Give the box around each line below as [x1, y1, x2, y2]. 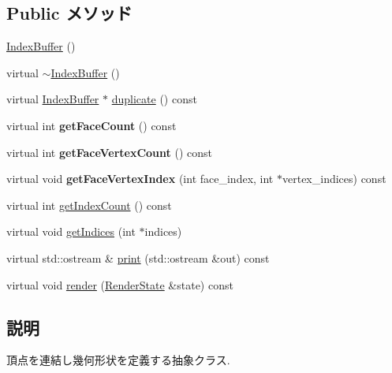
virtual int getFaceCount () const [6, 117, 177, 133]
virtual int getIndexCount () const [6, 196, 172, 213]
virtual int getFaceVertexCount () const [6, 144, 212, 160]
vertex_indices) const [282, 170, 386, 187]
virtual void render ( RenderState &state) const [6, 276, 233, 293]
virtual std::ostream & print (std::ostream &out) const [6, 249, 270, 266]
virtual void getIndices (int [6, 223, 136, 240]
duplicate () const [111, 91, 197, 107]
